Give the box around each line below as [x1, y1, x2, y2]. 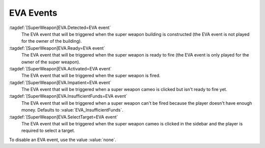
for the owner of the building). [21, 38, 82, 44]
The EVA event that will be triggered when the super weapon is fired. [21, 73, 160, 79]
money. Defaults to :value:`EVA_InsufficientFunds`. [21, 107, 124, 113]
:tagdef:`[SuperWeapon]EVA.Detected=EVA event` [9, 25, 111, 30]
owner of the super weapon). [21, 59, 80, 65]
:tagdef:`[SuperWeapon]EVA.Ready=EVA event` [9, 45, 106, 51]
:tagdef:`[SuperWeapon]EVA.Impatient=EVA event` [9, 79, 111, 86]
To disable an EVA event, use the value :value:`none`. [9, 137, 116, 143]
